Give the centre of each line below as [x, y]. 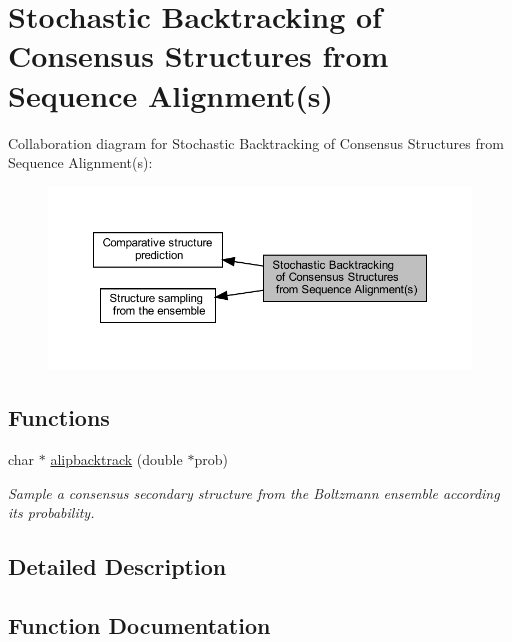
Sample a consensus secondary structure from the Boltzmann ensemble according [254, 492]
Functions [59, 417]
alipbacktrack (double [116, 459]
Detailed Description [117, 566]
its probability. [51, 512]
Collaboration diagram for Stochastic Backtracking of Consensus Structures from [256, 142]
